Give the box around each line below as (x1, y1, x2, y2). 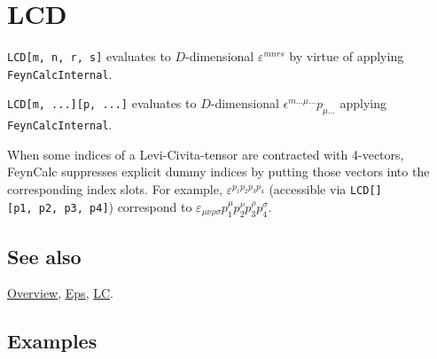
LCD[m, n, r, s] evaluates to (7, 47, 171, 66)
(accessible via (269, 180, 347, 199)
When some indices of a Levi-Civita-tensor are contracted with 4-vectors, (7, 144, 404, 163)
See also (7, 242, 82, 269)
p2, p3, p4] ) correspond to (38, 197, 192, 215)
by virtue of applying (289, 47, 404, 66)
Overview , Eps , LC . (7, 284, 113, 302)
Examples (7, 327, 98, 355)
